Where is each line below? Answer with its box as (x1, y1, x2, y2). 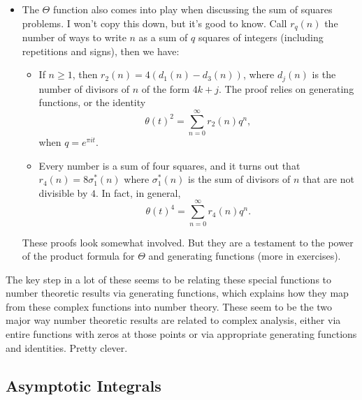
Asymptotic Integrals (6, 374, 161, 396)
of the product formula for (22, 249, 135, 263)
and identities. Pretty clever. (6, 340, 128, 355)
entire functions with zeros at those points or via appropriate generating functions (6, 327, 357, 341)
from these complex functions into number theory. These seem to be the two (6, 299, 333, 313)
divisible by (38, 185, 88, 200)
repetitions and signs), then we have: (22, 43, 180, 58)
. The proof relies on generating (219, 81, 354, 96)
